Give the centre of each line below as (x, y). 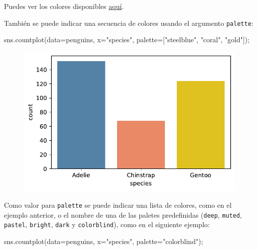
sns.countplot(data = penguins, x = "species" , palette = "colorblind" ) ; (104, 241)
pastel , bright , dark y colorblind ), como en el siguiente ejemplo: (107, 224)
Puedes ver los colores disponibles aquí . (64, 6)
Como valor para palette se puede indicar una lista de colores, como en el (118, 205)
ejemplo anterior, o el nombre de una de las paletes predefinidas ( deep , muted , (123, 214)
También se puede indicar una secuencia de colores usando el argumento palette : (129, 23)
